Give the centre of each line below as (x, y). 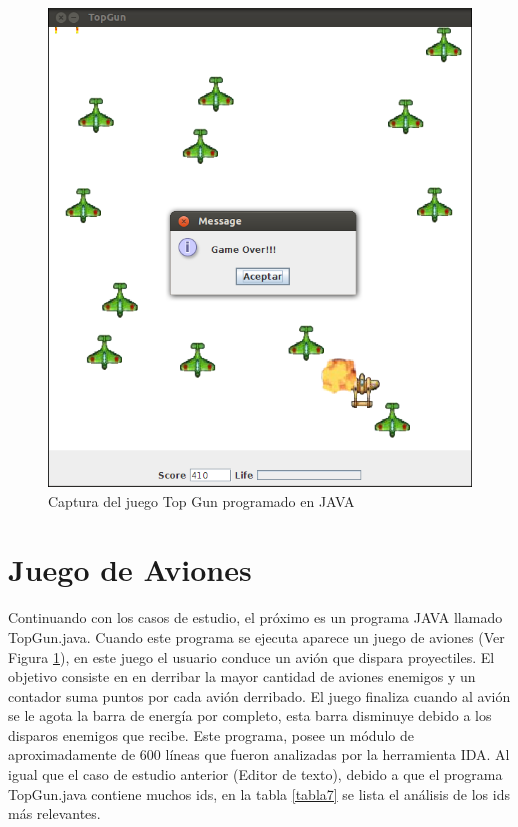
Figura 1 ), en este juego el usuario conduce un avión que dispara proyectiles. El (251, 656)
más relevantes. (54, 813)
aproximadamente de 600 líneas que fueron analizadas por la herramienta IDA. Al (259, 754)
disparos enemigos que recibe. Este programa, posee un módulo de (211, 734)
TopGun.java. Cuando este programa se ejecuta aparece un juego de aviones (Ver (256, 636)
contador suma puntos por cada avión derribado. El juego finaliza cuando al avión (259, 695)
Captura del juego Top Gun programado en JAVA (201, 500)
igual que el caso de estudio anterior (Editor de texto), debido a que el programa (255, 774)
